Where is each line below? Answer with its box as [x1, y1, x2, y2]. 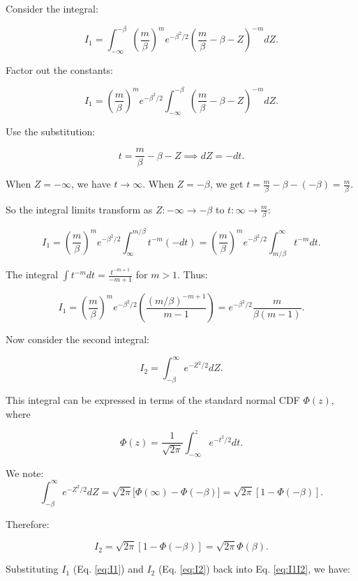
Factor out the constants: [6, 62, 113, 77]
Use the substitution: [6, 123, 96, 138]
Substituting [6, 561, 59, 576]
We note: [6, 465, 44, 480]
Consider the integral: [6, 1, 98, 15]
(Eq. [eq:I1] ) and [73, 561, 144, 576]
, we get [209, 176, 244, 191]
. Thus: [177, 267, 208, 282]
